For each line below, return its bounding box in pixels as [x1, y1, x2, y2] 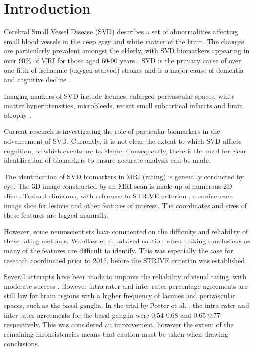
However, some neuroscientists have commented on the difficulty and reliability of [4, 226, 248, 236]
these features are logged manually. [4, 210, 109, 220]
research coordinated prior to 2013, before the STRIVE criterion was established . [4, 255, 249, 265]
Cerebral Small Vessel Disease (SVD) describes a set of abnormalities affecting [4, 26, 238, 37]
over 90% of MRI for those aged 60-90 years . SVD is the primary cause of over [4, 55, 241, 65]
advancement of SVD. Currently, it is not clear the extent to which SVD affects [4, 136, 242, 146]
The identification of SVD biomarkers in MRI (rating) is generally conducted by [4, 171, 244, 181]
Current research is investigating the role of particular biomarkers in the [4, 126, 220, 136]
